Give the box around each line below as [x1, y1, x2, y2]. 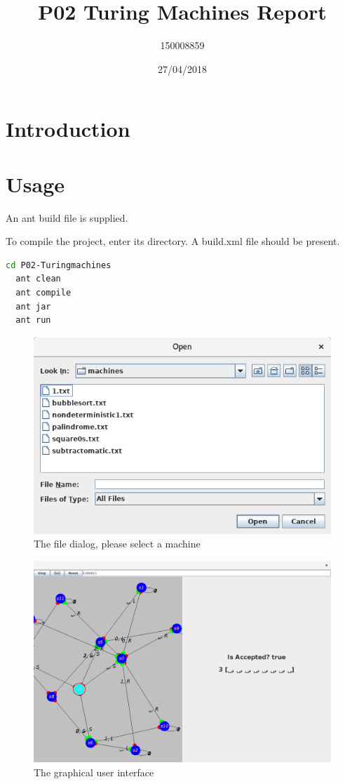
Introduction [6, 114, 130, 143]
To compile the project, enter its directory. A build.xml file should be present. [6, 234, 340, 248]
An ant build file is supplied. [6, 210, 128, 225]
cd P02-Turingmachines [6, 260, 111, 270]
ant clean [15, 274, 61, 284]
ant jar [15, 301, 51, 312]
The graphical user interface [34, 764, 154, 779]
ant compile [15, 288, 72, 298]
